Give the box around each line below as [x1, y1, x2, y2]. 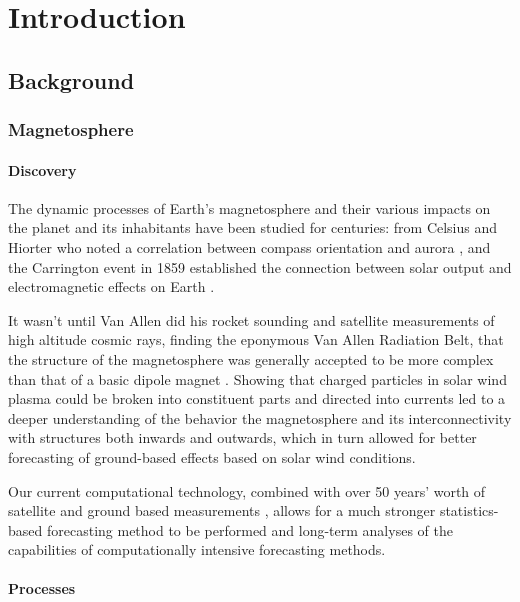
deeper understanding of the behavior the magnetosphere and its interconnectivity [8, 407, 512, 428]
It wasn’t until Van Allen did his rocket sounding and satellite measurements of [8, 309, 495, 330]
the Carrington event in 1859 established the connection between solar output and [8, 256, 512, 277]
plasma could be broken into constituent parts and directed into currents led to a [8, 388, 506, 409]
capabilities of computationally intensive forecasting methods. [8, 539, 386, 560]
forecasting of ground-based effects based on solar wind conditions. [8, 446, 416, 467]
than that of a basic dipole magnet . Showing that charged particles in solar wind [8, 368, 507, 389]
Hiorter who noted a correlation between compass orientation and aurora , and [8, 236, 491, 257]
